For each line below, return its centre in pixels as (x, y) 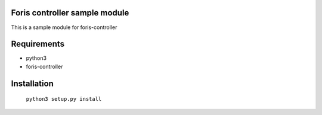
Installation (32, 83)
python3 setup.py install (64, 99)
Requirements (38, 44)
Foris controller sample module (70, 13)
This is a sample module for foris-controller (64, 27)
